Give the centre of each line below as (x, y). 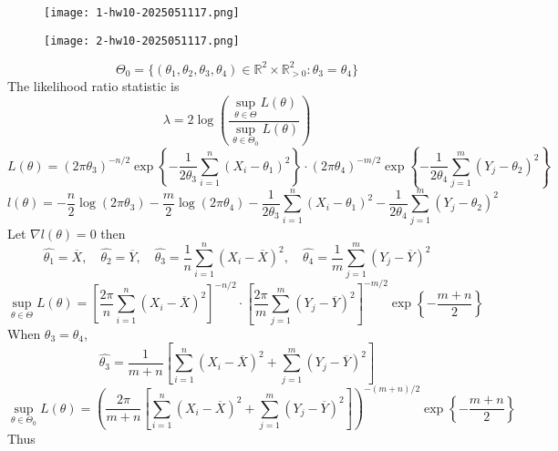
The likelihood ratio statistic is (93, 86)
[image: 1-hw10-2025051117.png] (142, 13)
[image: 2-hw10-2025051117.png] (142, 41)
